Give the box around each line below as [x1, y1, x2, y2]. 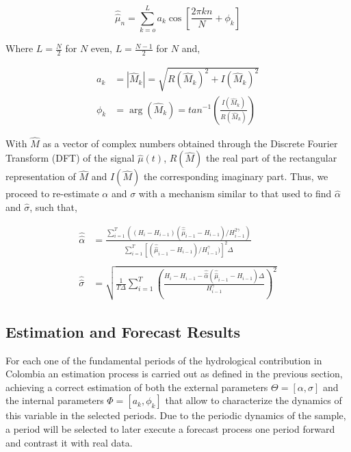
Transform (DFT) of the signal [5, 151, 135, 165]
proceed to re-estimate [5, 186, 99, 201]
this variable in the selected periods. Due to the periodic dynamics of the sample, [5, 408, 346, 423]
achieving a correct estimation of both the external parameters [5, 379, 268, 394]
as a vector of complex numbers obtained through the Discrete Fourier [42, 136, 338, 150]
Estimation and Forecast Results [5, 321, 241, 342]
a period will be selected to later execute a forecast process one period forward [5, 421, 335, 436]
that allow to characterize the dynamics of [165, 393, 342, 407]
